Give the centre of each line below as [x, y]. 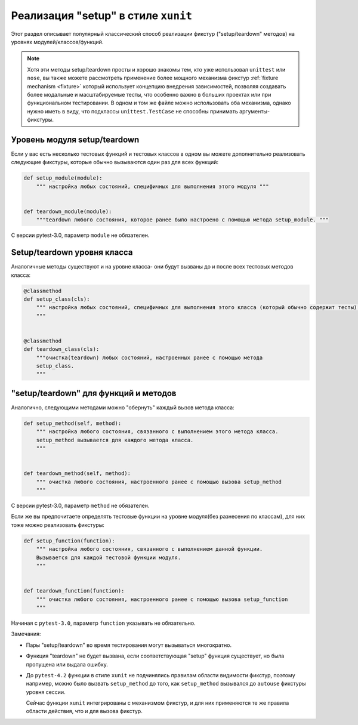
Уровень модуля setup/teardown [75, 139]
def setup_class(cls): [57, 299]
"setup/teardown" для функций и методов [94, 393]
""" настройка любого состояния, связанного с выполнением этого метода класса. [157, 432]
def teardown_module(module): [68, 211]
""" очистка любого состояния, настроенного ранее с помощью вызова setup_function [162, 599]
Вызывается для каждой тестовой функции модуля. [109, 557]
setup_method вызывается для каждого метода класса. [115, 440]
